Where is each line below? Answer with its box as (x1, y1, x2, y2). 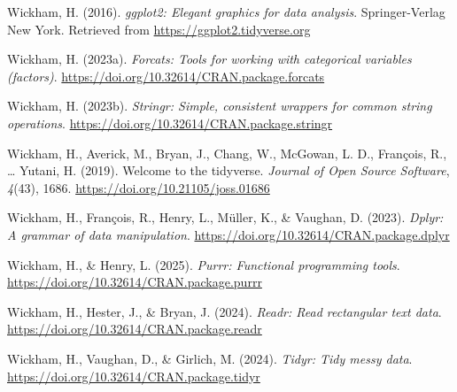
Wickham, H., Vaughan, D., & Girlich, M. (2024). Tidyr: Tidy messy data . (7, 349, 413, 367)
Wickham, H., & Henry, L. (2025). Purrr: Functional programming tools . (7, 255, 400, 273)
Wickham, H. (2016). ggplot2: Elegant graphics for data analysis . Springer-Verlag (7, 3, 445, 20)
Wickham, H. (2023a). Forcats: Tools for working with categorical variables (7, 50, 412, 68)
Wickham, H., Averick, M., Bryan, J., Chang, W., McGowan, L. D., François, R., (7, 143, 447, 162)
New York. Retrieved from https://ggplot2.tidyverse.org (7, 19, 311, 38)
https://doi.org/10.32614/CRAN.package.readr (7, 319, 262, 338)
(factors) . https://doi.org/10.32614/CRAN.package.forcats (7, 66, 325, 85)
